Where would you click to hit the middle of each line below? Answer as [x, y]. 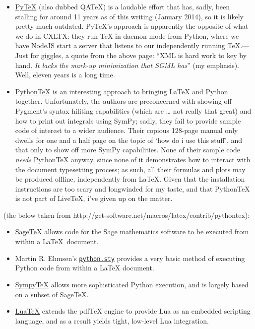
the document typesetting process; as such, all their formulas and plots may [130, 169]
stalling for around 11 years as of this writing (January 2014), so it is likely [129, 16]
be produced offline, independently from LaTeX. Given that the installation [130, 179]
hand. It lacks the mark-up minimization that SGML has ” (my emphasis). [127, 65]
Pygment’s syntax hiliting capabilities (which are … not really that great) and [133, 110]
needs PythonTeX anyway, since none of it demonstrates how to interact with [133, 159]
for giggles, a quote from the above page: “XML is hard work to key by [139, 55]
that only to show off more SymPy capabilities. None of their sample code [127, 150]
